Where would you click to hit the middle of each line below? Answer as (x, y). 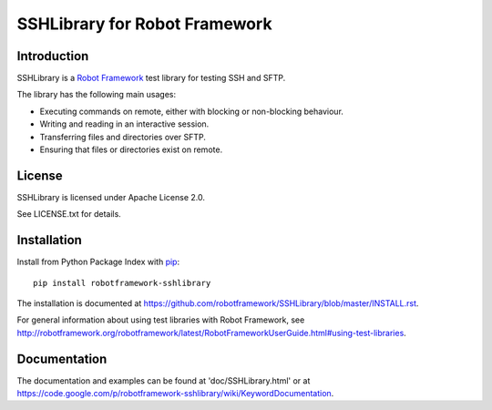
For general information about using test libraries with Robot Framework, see (161, 320)
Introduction (53, 56)
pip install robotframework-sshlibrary (122, 283)
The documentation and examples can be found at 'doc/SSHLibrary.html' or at (164, 380)
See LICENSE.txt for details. (69, 214)
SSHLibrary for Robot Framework (144, 24)
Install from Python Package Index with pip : (98, 262)
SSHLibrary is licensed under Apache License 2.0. (111, 197)
